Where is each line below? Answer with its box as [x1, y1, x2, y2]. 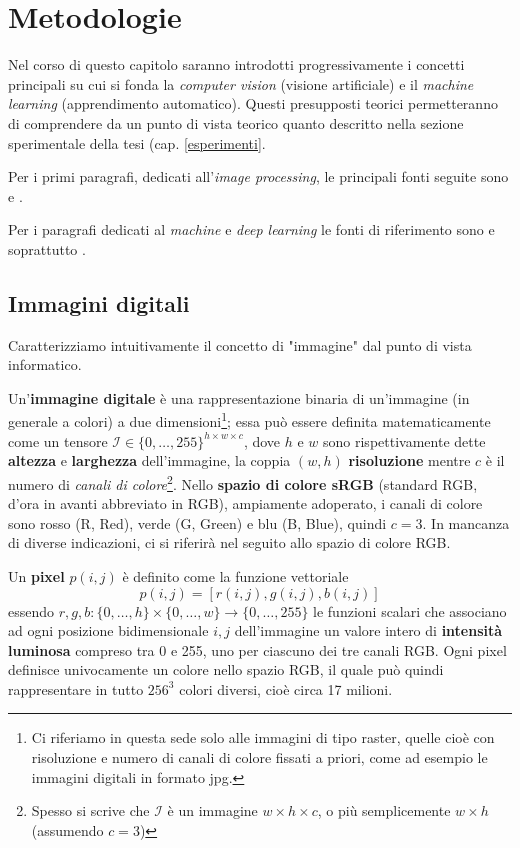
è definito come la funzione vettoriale [122, 565, 349, 586]
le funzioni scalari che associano [313, 600, 507, 621]
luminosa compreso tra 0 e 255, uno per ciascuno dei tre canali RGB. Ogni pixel [8, 639, 507, 660]
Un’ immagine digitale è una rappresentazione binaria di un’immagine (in [8, 387, 470, 408]
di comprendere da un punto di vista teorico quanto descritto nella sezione [8, 112, 464, 133]
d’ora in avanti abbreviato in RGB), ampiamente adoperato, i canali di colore [8, 493, 483, 514]
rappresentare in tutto [8, 678, 144, 699]
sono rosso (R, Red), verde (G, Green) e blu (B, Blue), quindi [8, 512, 387, 533]
